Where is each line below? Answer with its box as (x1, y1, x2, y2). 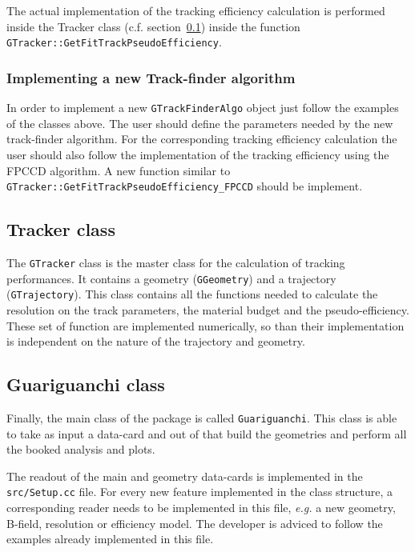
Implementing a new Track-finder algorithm (6, 67, 296, 87)
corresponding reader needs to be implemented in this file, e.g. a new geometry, (6, 499, 396, 515)
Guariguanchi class (6, 372, 165, 397)
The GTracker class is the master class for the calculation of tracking (6, 254, 345, 270)
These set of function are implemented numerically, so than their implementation (6, 317, 405, 334)
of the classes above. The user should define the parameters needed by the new (6, 114, 393, 131)
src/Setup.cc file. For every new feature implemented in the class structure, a (6, 483, 393, 500)
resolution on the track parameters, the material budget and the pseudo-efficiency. (6, 301, 409, 318)
